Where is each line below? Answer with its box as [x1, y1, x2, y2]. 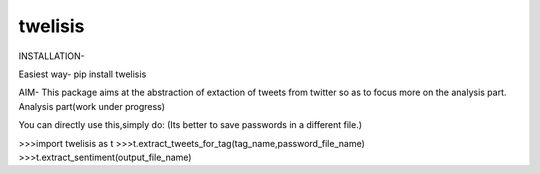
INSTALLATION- [18, 50, 85, 62]
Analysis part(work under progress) [18, 100, 165, 112]
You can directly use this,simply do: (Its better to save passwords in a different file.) [18, 119, 363, 131]
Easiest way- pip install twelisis [18, 68, 147, 80]
